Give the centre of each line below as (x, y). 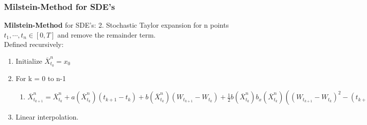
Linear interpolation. (47, 117)
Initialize (29, 61)
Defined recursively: (34, 44)
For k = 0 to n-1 (41, 78)
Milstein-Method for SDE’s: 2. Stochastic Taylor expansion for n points (117, 25)
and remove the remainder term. (106, 34)
